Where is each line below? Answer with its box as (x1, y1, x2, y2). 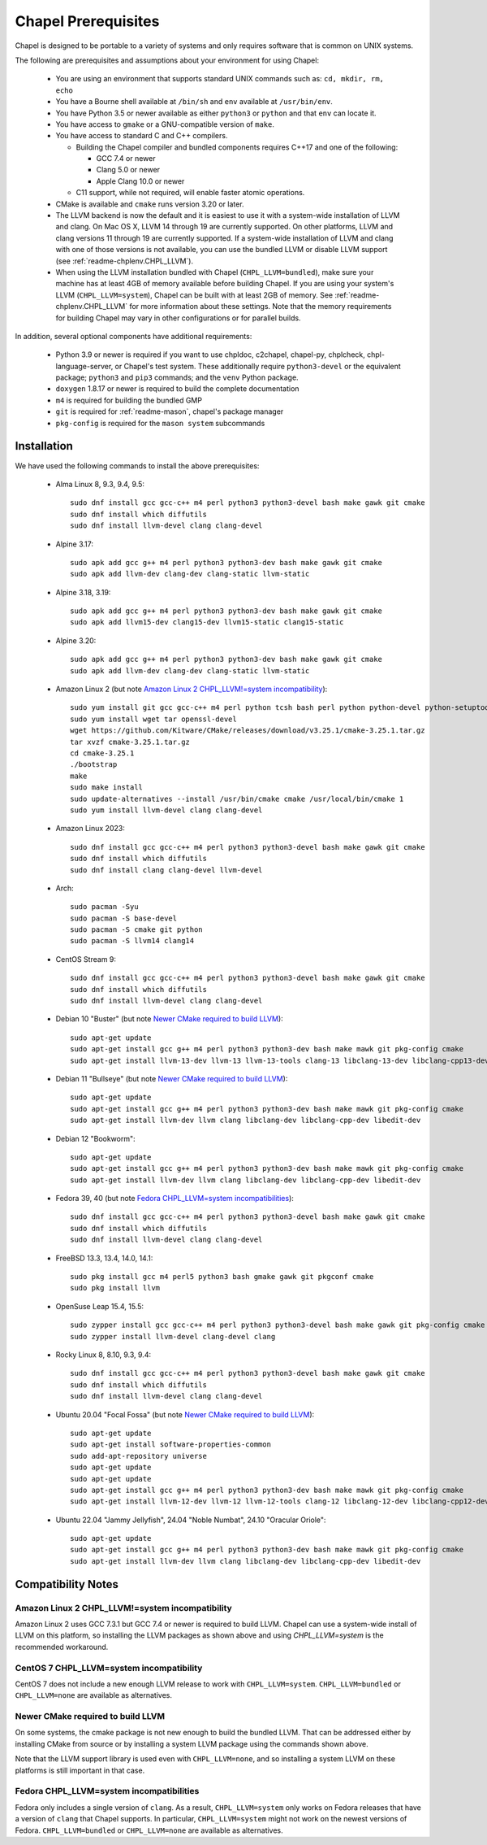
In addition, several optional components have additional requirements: (15, 331, 252, 341)
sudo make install (70, 783, 144, 792)
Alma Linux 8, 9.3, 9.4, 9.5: (55, 479, 145, 489)
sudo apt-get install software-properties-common (70, 1440, 272, 1449)
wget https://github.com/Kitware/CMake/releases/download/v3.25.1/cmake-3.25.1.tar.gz (70, 726, 425, 735)
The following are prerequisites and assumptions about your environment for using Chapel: (15, 55, 320, 65)
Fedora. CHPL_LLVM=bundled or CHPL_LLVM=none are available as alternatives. (15, 1825, 283, 1835)
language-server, (55, 361, 114, 371)
